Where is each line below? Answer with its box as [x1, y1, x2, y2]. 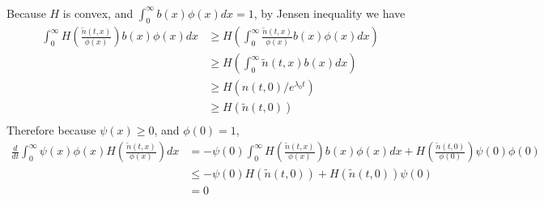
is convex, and [62, 4, 134, 21]
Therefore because [6, 122, 96, 139]
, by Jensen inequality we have [253, 4, 406, 21]
